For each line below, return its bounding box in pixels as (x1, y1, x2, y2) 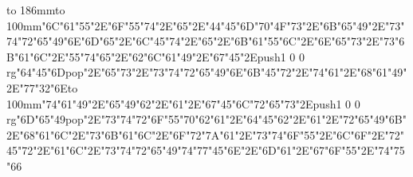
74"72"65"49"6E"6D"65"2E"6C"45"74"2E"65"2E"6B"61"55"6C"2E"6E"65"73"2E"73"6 (6, 33, 405, 49)
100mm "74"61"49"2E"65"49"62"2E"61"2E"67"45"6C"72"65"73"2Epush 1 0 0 (6, 95, 360, 112)
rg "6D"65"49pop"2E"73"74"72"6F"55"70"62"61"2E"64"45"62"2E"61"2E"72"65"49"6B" (6, 111, 407, 128)
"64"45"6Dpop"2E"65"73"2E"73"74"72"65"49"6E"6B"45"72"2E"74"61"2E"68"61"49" (16, 64, 407, 81)
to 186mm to (6, 2, 65, 18)
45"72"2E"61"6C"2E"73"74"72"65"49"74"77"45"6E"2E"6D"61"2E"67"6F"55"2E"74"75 (6, 142, 405, 159)
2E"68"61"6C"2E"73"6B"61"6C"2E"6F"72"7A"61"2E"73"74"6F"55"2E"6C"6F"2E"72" (6, 126, 405, 143)
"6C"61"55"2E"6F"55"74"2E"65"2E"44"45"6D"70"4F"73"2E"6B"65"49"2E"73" (41, 17, 405, 33)
